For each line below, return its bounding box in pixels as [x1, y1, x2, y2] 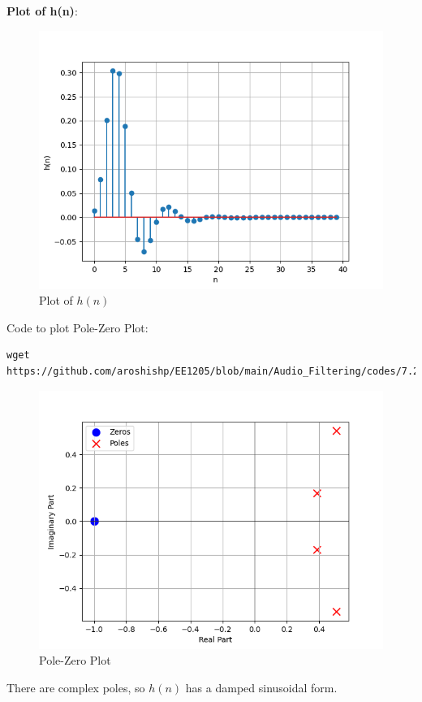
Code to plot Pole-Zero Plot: [6, 318, 149, 336]
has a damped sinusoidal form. [185, 678, 338, 695]
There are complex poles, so [6, 678, 145, 695]
